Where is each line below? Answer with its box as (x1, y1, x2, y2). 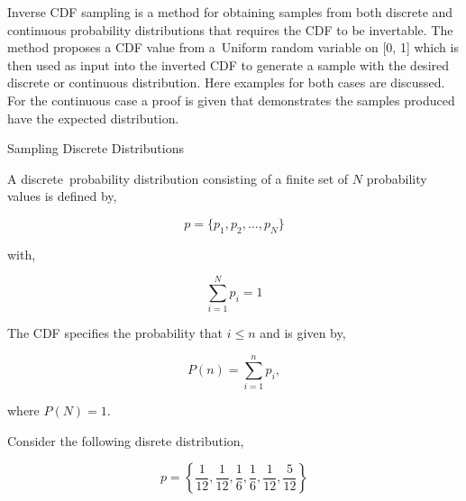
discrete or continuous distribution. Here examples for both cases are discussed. (7, 73, 445, 92)
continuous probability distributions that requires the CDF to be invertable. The (7, 20, 453, 39)
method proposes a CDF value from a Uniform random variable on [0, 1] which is (7, 38, 459, 57)
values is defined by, (7, 187, 117, 205)
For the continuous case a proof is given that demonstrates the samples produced (7, 90, 455, 109)
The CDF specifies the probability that (7, 323, 223, 342)
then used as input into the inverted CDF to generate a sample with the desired (7, 55, 450, 74)
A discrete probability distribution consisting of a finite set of (7, 169, 349, 187)
